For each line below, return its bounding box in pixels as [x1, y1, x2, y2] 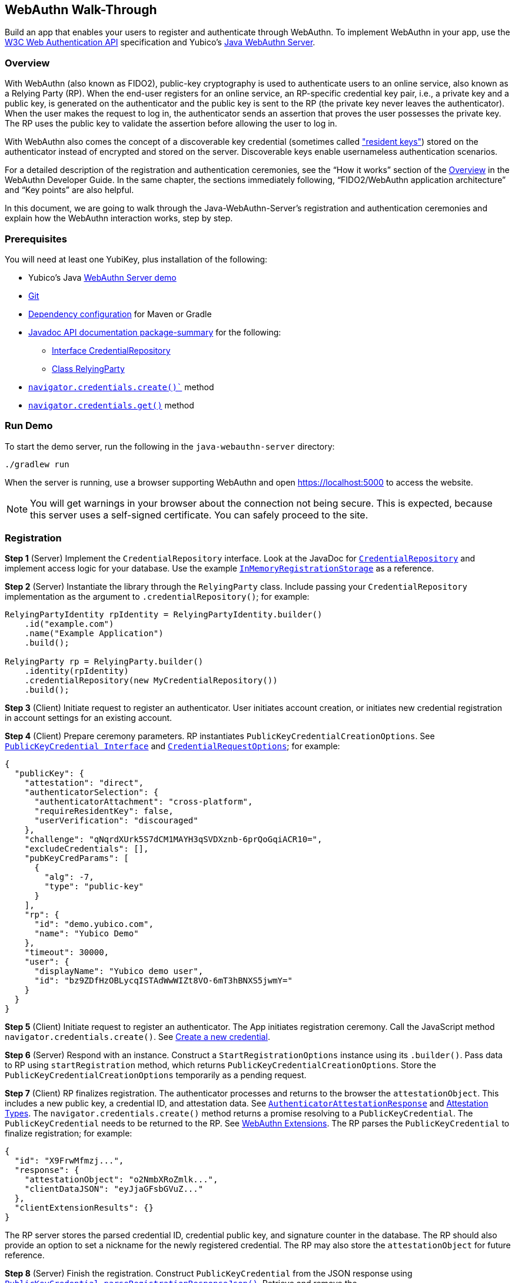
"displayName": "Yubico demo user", [34, 966, 204, 976]
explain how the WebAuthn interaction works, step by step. [5, 213, 233, 224]
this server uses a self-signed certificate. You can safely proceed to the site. [30, 508, 368, 521]
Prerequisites [5, 232, 67, 245]
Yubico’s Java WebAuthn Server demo [28, 272, 177, 282]
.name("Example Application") [24, 629, 164, 639]
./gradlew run [5, 459, 69, 469]
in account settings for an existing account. [5, 713, 172, 723]
